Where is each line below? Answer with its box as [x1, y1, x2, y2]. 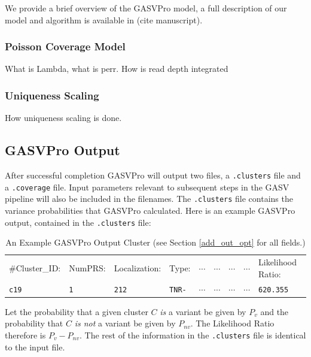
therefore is [5, 328, 46, 341]
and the [260, 305, 289, 317]
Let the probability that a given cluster [5, 305, 148, 317]
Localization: [114, 261, 161, 274]
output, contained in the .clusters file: [5, 216, 151, 228]
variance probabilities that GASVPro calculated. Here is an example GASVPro [5, 204, 295, 216]
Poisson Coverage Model [5, 39, 126, 54]
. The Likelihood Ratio [190, 317, 275, 329]
